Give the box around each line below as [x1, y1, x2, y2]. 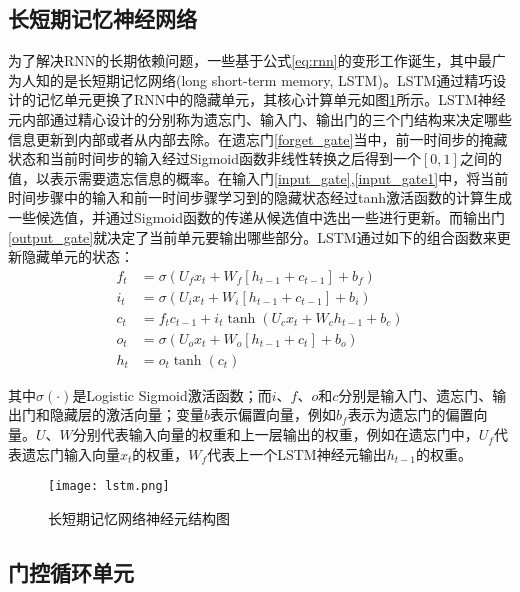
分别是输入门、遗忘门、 [338, 384, 493, 405]
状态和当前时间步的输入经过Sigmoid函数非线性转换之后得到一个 [8, 148, 422, 169]
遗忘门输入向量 [21, 443, 120, 464]
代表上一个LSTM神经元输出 [207, 443, 387, 464]
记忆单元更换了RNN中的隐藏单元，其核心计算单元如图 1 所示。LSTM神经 [35, 89, 506, 110]
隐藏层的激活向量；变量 [49, 404, 204, 425]
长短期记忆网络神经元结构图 [48, 507, 230, 528]
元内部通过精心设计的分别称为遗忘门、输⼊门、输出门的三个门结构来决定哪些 [8, 108, 512, 129]
